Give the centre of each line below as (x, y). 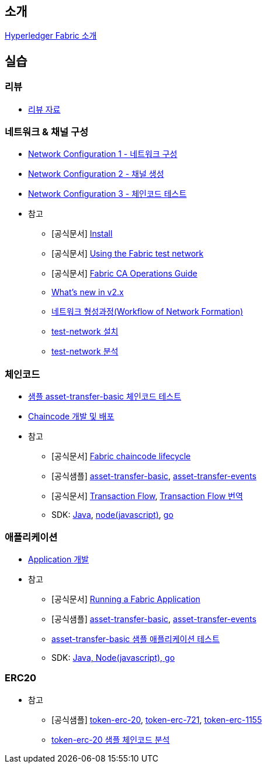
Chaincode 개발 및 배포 (71, 417)
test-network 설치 (85, 332)
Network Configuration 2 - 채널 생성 (96, 174)
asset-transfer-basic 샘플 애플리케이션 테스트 (136, 639)
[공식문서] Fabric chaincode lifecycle (121, 456)
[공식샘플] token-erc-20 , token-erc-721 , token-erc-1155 (157, 719)
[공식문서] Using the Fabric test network (128, 254)
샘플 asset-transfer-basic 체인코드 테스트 (105, 397)
